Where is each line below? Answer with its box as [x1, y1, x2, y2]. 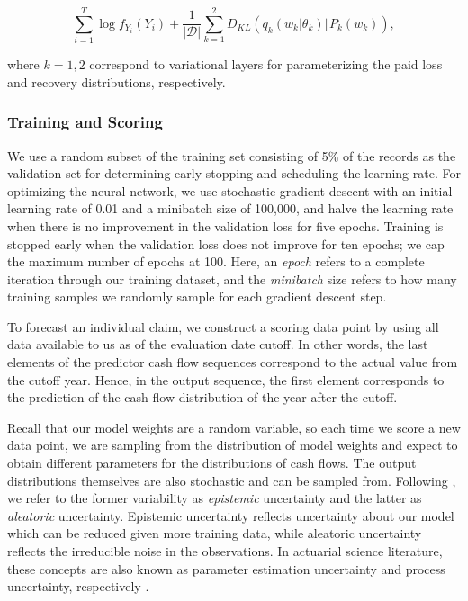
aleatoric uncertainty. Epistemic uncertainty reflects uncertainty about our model [7, 506, 454, 525]
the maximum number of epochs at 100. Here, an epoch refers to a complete [7, 252, 425, 271]
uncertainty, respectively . [7, 577, 149, 596]
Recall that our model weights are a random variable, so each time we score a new [7, 417, 461, 436]
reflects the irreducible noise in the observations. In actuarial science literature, [7, 542, 443, 560]
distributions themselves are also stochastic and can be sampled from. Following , [7, 471, 456, 489]
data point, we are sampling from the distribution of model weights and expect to [7, 435, 458, 454]
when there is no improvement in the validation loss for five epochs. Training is [7, 216, 444, 235]
